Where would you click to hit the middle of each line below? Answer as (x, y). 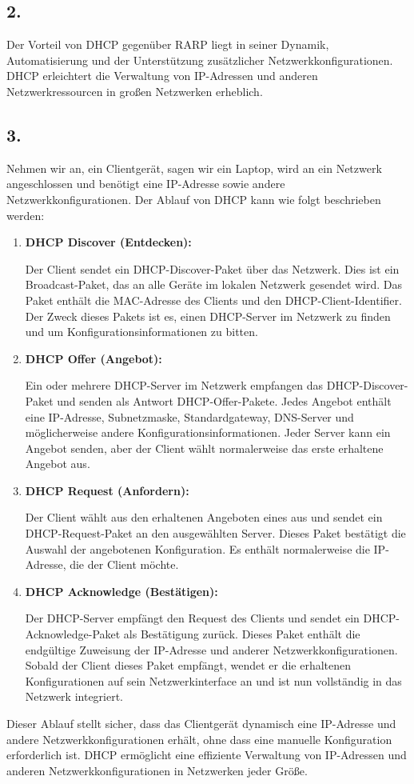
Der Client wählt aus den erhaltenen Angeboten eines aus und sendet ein (204, 517)
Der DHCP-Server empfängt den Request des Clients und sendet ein (192, 618)
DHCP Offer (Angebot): (94, 358)
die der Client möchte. (124, 564)
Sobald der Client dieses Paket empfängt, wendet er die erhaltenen (188, 665)
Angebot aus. (58, 464)
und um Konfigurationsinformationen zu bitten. (141, 332)
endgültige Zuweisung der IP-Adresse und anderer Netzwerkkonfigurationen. (211, 649)
